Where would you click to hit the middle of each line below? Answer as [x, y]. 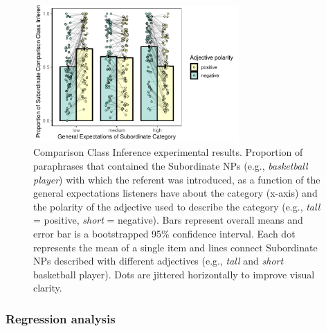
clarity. [48, 288]
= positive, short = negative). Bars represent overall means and [168, 220]
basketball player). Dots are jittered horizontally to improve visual [174, 274]
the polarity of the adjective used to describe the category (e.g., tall [177, 206]
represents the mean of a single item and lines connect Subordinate [175, 247]
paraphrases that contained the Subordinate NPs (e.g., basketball [171, 166]
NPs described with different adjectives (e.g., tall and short [159, 261]
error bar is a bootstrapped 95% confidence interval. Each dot [164, 234]
